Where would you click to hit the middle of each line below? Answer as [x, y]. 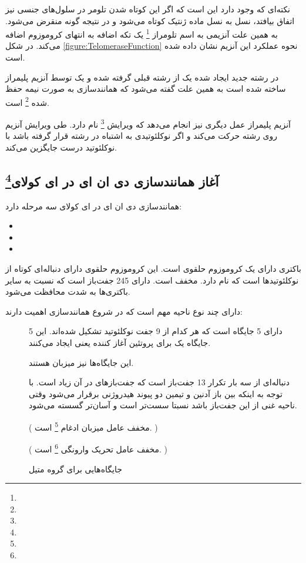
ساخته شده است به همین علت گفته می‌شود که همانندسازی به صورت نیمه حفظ [146, 89]
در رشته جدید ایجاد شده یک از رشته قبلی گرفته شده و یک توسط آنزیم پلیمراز [142, 77]
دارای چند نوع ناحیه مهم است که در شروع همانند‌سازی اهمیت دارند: [124, 311]
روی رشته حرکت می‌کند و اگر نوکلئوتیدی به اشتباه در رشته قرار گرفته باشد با [142, 136]
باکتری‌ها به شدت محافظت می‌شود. [68, 292]
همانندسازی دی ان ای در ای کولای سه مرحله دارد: [94, 206]
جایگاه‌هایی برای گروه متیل [75, 469]
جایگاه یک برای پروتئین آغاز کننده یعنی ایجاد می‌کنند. [120, 343]
